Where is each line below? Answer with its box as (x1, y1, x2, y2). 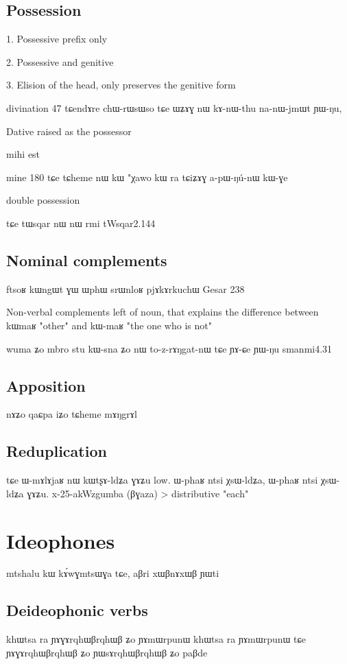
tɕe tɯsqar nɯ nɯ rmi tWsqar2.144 (6, 215, 156, 230)
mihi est (6, 147, 40, 161)
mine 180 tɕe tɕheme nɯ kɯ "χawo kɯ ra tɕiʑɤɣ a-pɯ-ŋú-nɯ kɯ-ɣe (6, 169, 288, 184)
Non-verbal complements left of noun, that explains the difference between (6, 305, 319, 319)
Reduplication (6, 440, 107, 462)
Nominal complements (6, 249, 167, 270)
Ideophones (6, 526, 115, 554)
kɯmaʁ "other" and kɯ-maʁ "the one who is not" (6, 318, 212, 332)
